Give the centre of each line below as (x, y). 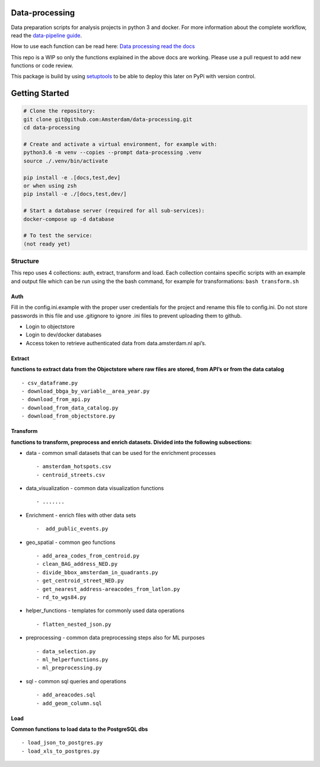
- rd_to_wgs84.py (61, 597)
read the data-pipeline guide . (47, 35)
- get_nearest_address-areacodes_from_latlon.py (108, 589)
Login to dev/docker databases (64, 335)
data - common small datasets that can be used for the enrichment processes (121, 453)
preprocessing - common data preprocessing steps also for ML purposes (115, 638)
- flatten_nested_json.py (74, 624)
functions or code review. (42, 66)
